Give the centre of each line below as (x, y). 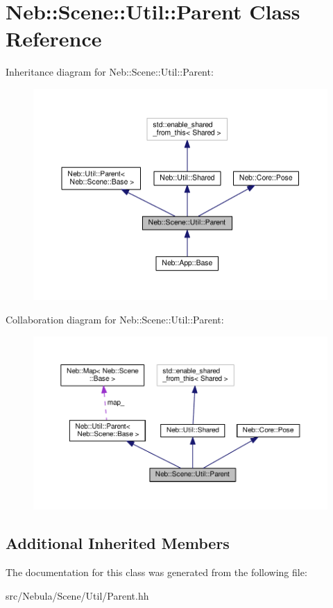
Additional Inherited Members (118, 543)
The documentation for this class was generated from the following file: (156, 572)
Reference (54, 39)
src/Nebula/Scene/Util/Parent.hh (77, 595)
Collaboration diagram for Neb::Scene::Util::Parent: (115, 319)
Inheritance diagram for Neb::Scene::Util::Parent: (110, 72)
